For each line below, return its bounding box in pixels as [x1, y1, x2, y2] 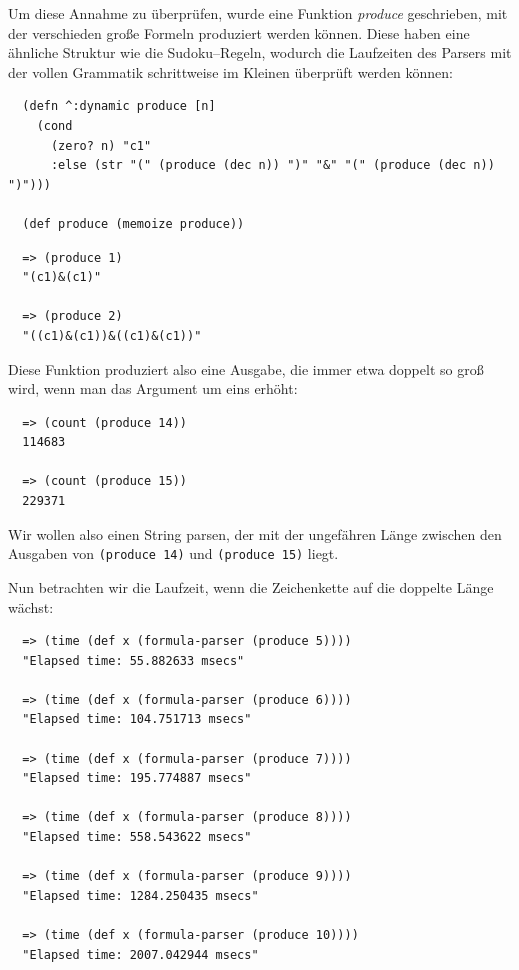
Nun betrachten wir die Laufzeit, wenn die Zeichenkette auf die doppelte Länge [8, 576, 494, 597]
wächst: [8, 596, 54, 617]
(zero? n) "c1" [50, 138, 152, 153]
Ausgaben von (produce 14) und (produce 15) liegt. [8, 543, 339, 564]
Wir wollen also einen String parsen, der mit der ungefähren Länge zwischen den [8, 523, 502, 544]
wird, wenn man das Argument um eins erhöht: [8, 378, 298, 399]
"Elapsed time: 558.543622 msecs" [22, 830, 252, 845]
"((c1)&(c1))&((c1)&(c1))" [22, 328, 202, 343]
